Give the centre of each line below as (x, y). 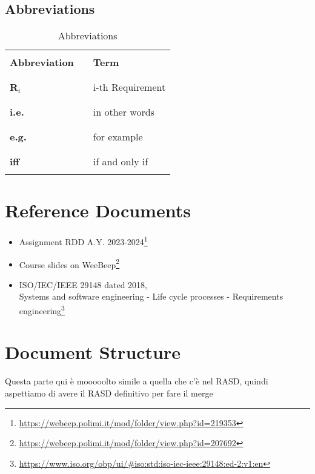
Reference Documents (98, 210)
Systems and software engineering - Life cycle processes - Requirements (151, 296)
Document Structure (93, 352)
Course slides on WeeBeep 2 (69, 263)
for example (118, 137)
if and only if (121, 162)
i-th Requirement (129, 87)
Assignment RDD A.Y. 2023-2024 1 (83, 241)
